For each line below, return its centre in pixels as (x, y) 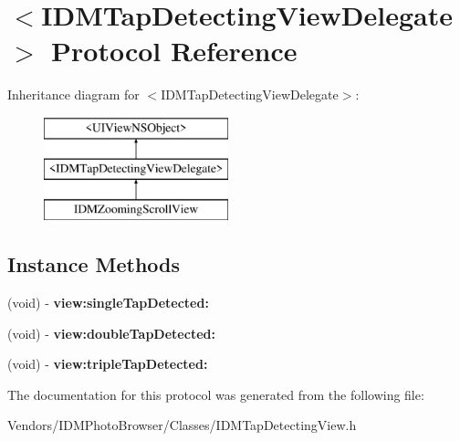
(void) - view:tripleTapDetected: (108, 364)
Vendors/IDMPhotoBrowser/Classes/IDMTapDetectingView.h (182, 425)
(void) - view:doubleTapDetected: (111, 333)
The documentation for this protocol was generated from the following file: (216, 394)
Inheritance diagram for (73, 94)
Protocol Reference (174, 51)
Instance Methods (94, 264)
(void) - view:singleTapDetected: (108, 303)
